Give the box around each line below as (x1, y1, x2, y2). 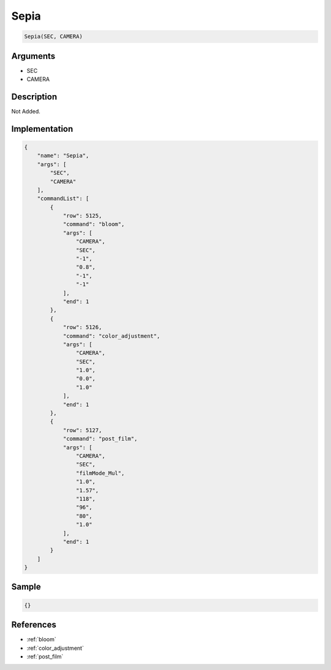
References (11, 620, 56, 630)
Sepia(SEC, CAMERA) (24, 33, 83, 40)
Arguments (11, 51, 56, 61)
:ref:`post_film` (26, 653, 64, 660)
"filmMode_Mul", (75, 470, 125, 476)
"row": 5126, (63, 324, 102, 331)
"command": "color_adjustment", (63, 332, 161, 340)
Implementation (11, 123, 74, 134)
